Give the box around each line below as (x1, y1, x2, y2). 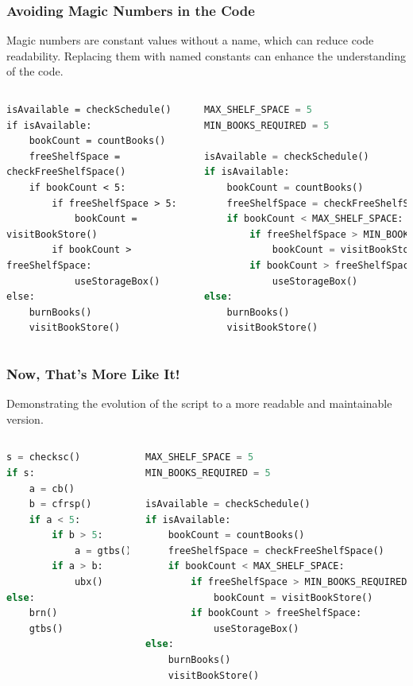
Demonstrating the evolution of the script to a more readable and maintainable (6, 395, 392, 412)
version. (6, 410, 44, 427)
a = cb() (29, 483, 75, 494)
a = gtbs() (74, 545, 132, 556)
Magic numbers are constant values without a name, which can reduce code (6, 32, 374, 48)
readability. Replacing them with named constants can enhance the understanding (6, 47, 406, 64)
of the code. (6, 63, 64, 79)
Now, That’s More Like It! (6, 363, 180, 383)
